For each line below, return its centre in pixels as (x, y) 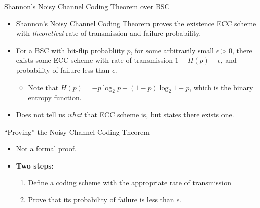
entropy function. (55, 97)
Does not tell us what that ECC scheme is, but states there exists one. (125, 114)
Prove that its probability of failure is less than (101, 199)
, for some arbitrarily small (172, 50)
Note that (43, 87)
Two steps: (35, 165)
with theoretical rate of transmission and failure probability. (108, 33)
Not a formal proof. (46, 149)
